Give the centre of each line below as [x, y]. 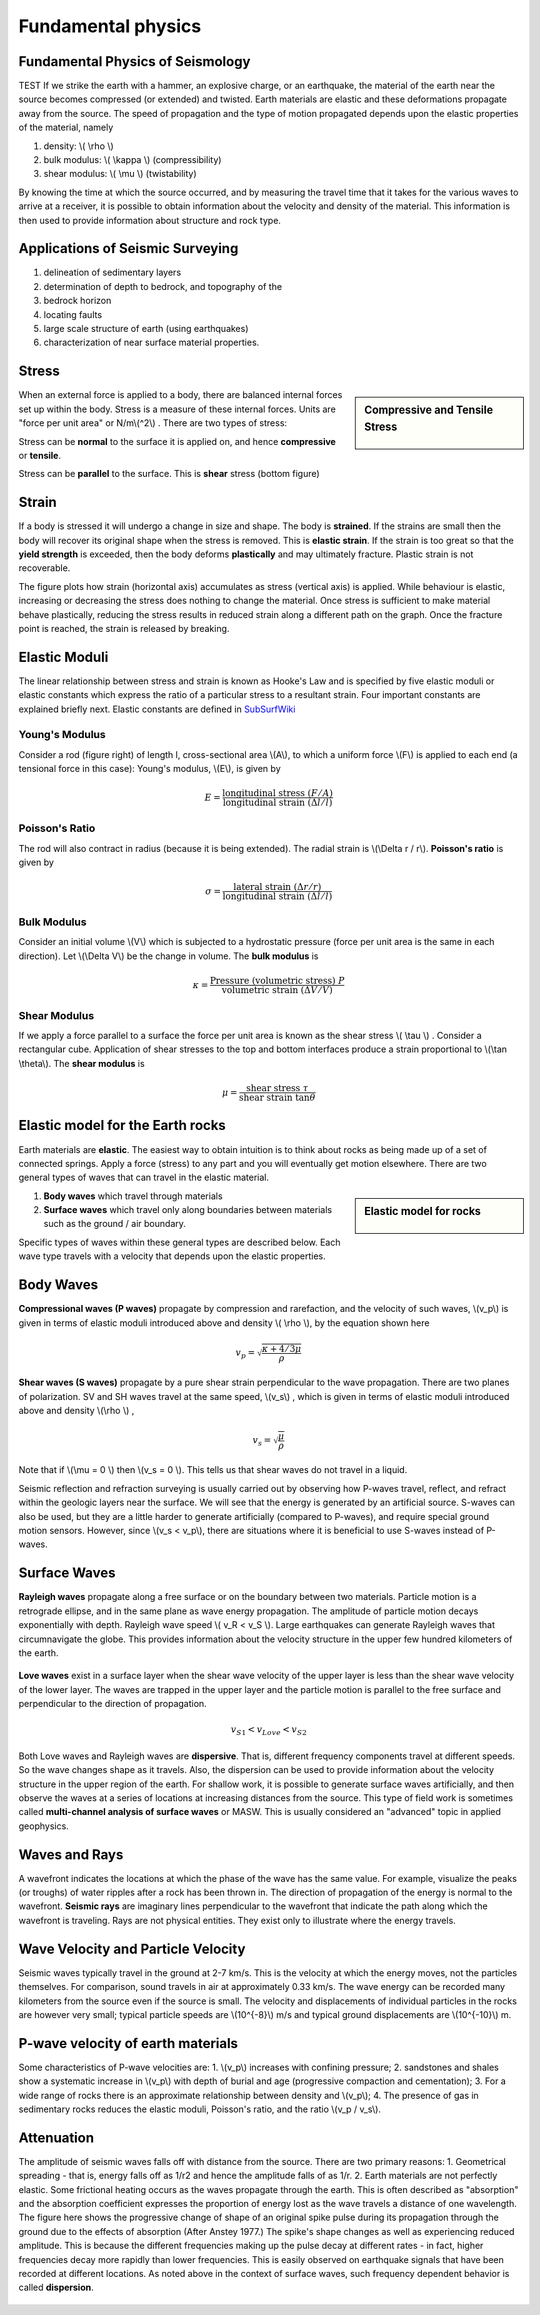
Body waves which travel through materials [133, 1196]
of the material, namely [66, 127]
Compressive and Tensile [429, 410]
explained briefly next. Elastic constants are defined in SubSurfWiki [157, 709]
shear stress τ [277, 1088]
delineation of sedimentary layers [112, 272]
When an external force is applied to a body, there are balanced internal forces [180, 395]
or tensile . [40, 455]
